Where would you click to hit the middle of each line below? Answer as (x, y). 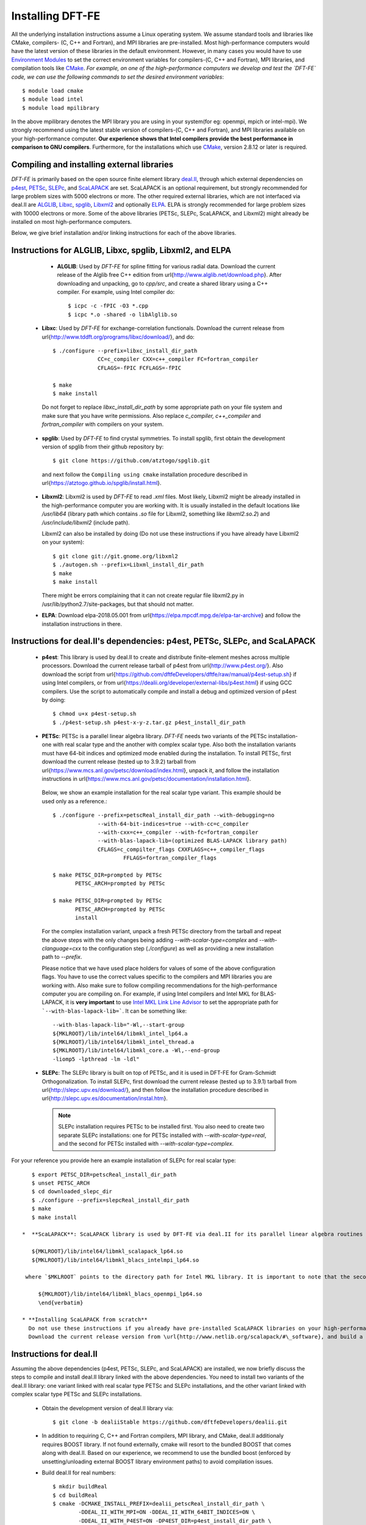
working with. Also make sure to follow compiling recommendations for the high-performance (160, 985)
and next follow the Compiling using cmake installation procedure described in (145, 474)
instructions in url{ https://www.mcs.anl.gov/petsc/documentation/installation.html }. (146, 779)
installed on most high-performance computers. (72, 222)
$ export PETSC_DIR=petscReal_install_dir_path (104, 1175)
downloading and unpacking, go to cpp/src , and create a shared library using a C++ (163, 283)
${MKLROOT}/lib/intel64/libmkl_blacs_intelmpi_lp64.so (115, 1260)
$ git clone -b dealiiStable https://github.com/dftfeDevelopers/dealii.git (170, 1422)
